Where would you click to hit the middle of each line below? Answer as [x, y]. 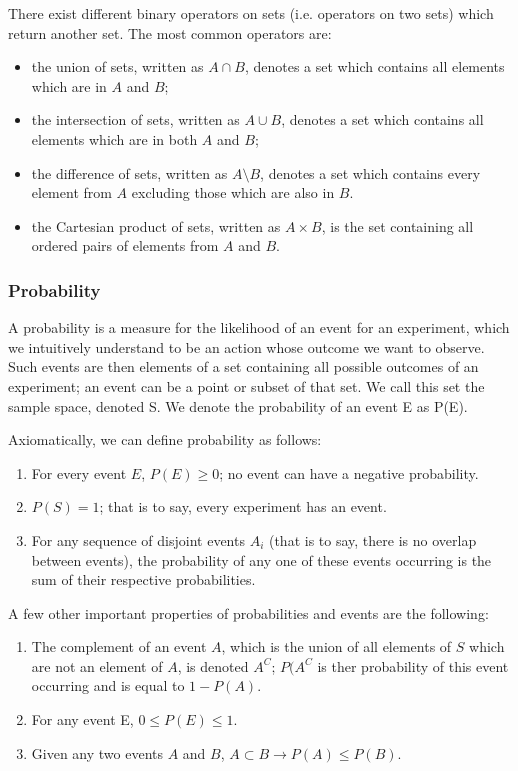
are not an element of [97, 665]
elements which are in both [114, 138]
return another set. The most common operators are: [170, 32]
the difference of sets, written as [129, 172]
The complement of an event [119, 646]
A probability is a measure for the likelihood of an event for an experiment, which [259, 327]
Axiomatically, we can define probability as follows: [165, 439]
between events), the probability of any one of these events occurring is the [261, 559]
